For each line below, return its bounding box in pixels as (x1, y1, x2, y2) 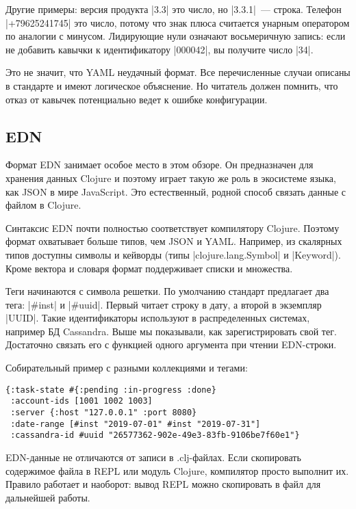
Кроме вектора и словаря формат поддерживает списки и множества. (5, 261, 293, 275)
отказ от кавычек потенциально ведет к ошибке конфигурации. (5, 92, 268, 106)
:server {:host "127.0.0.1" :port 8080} (10, 407, 197, 417)
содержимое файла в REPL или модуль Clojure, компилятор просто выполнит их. (5, 463, 349, 478)
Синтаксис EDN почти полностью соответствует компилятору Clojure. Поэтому (5, 220, 340, 235)
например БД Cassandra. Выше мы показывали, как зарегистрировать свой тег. (5, 324, 337, 338)
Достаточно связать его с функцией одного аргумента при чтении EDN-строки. (5, 337, 337, 352)
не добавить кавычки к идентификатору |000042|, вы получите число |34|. (5, 42, 314, 56)
